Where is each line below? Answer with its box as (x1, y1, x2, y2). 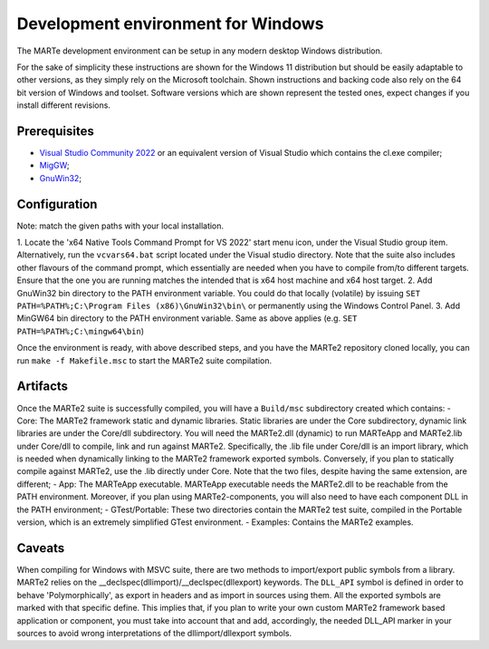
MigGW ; (39, 160, 70, 171)
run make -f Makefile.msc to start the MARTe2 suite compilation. (16, 354, 272, 366)
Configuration (16, 196, 98, 212)
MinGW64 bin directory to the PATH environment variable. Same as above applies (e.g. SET (16, 313, 358, 324)
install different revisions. (16, 100, 110, 111)
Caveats (16, 540, 65, 556)
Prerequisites (16, 123, 94, 139)
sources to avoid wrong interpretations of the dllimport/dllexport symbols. (16, 627, 292, 638)
